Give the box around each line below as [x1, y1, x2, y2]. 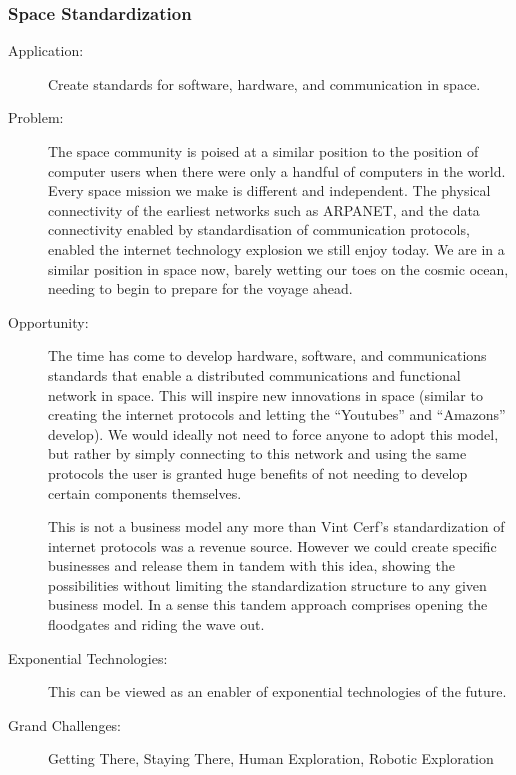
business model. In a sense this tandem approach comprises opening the [48, 594, 488, 615]
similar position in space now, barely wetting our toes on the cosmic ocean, [48, 258, 509, 279]
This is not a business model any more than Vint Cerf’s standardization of [48, 516, 505, 537]
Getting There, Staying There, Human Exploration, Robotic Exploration [48, 748, 494, 769]
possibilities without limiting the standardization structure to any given [48, 574, 487, 595]
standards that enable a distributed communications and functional [48, 364, 461, 385]
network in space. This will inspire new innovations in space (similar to [48, 384, 483, 405]
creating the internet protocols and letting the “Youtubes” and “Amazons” [48, 404, 506, 425]
